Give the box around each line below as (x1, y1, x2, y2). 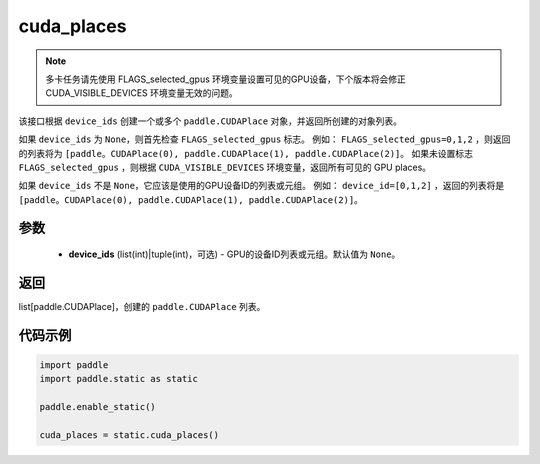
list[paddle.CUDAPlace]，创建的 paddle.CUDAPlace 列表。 (18, 300, 266, 312)
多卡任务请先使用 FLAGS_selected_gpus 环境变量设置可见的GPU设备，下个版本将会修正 (45, 73, 407, 85)
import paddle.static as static (39, 373, 199, 385)
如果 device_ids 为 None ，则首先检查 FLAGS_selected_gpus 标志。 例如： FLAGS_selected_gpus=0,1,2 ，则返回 (18, 133, 511, 145)
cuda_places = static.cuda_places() (39, 429, 220, 440)
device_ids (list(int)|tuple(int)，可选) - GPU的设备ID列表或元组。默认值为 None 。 (68, 248, 401, 260)
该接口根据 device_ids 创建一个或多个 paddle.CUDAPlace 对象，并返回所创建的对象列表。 (18, 115, 402, 127)
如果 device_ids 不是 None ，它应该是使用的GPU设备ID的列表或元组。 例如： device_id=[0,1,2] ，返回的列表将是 (18, 180, 505, 192)
